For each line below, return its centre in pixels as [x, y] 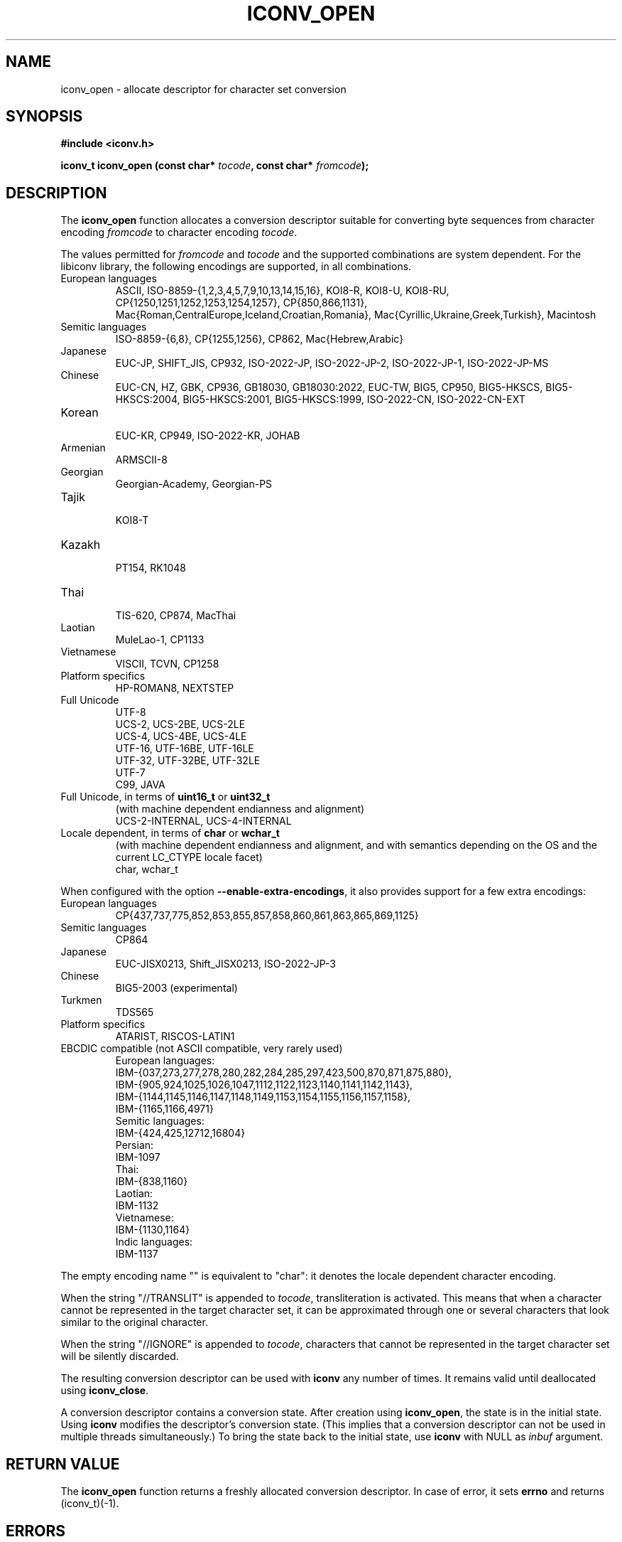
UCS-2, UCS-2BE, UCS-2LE [180, 724]
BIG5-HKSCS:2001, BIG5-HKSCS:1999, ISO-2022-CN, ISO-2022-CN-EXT [354, 400]
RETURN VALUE [63, 1464]
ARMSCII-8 [141, 460]
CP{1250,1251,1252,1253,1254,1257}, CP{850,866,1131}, [241, 303]
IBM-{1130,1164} [153, 1230]
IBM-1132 [137, 1206]
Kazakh [81, 545]
